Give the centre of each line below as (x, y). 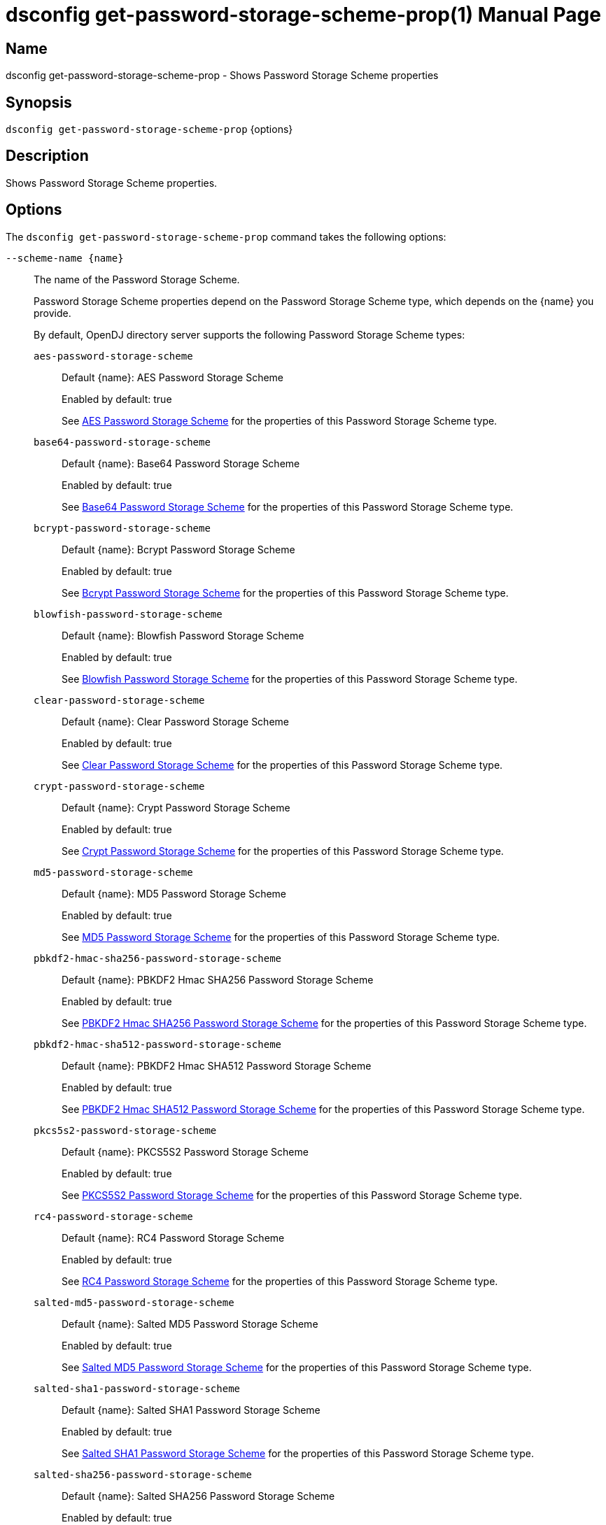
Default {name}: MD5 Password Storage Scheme (174, 893)
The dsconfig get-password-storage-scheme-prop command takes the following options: (226, 236)
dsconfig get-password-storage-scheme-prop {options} (149, 129)
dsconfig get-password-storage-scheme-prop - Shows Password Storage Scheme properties (222, 76)
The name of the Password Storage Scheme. (137, 279)
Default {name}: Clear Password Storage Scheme (175, 721)
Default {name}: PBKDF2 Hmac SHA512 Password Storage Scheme (217, 1065)
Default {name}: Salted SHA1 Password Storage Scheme (191, 1410)
